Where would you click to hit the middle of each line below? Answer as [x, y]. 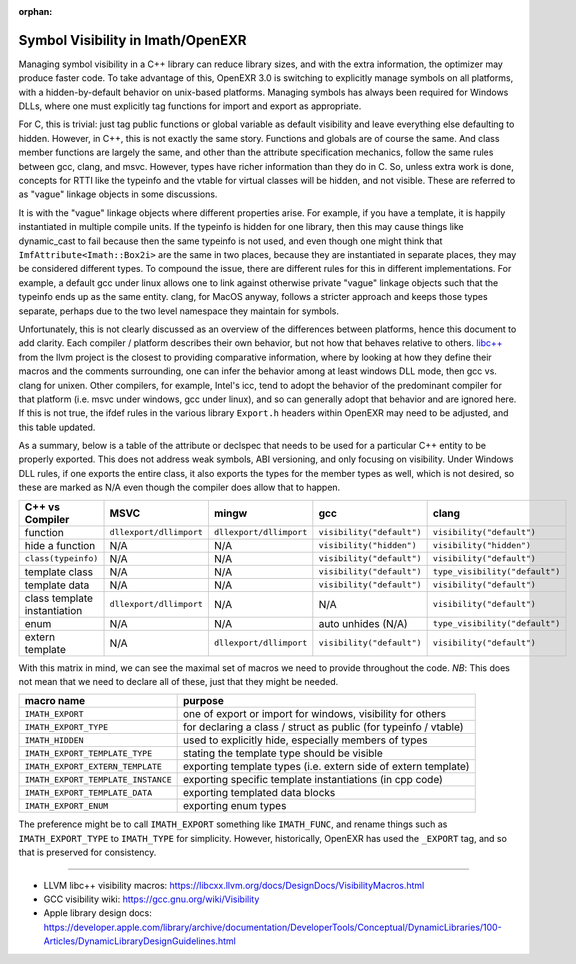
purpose [204, 701]
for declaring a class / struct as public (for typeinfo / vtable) [323, 727]
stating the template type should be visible [283, 753]
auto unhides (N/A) [363, 623]
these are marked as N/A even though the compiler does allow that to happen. [179, 487]
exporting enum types [235, 806]
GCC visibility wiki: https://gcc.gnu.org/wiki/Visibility [151, 899]
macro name [55, 701]
